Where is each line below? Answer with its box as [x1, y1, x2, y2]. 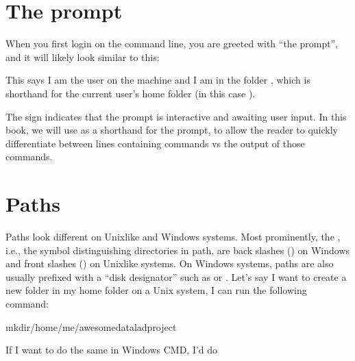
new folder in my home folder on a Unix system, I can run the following [5, 283, 307, 297]
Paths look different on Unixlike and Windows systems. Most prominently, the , [5, 229, 341, 243]
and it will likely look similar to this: [5, 49, 160, 64]
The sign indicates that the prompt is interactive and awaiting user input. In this [5, 109, 347, 123]
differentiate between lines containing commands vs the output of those [5, 136, 305, 150]
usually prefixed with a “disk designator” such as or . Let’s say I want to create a [5, 269, 347, 284]
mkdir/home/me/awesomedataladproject [5, 319, 177, 334]
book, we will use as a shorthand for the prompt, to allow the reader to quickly [5, 123, 338, 137]
